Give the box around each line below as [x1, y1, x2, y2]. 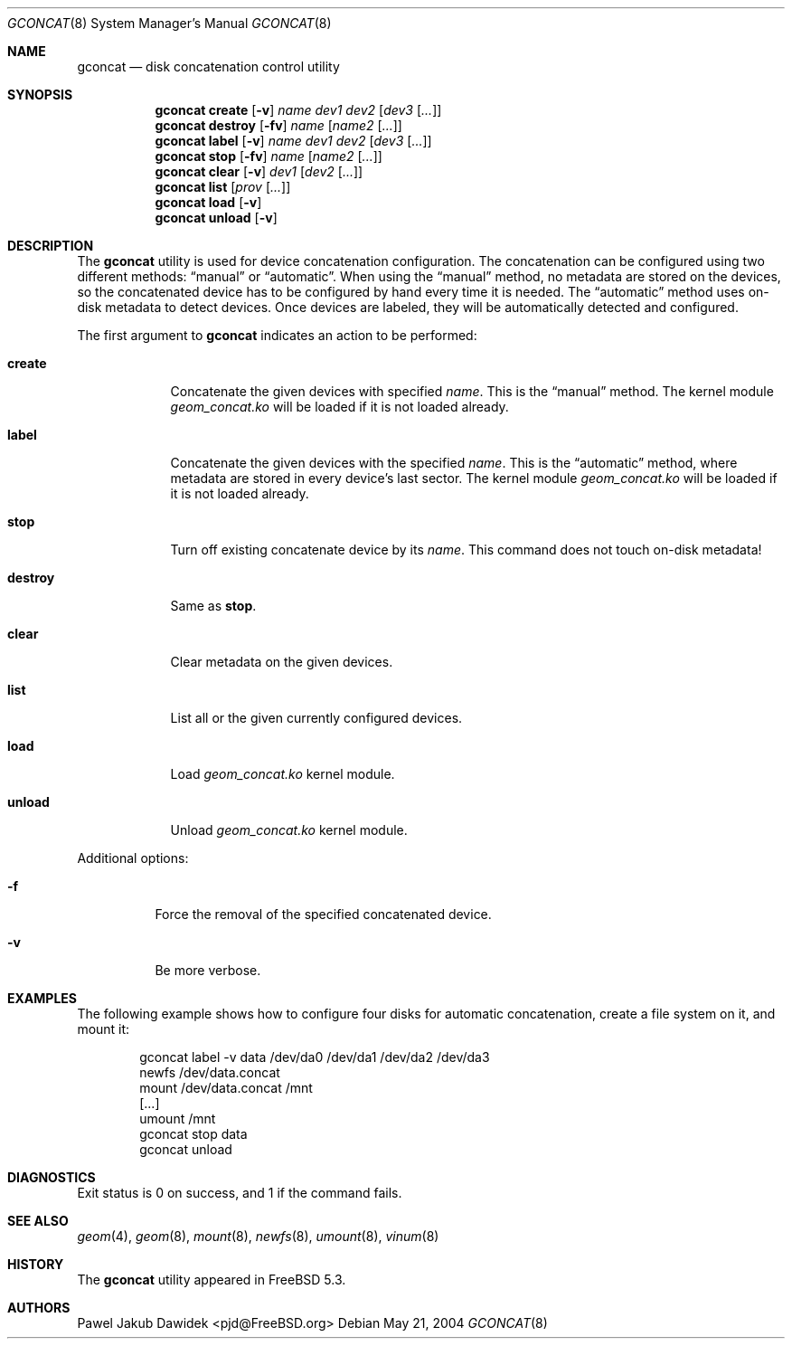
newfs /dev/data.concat [139, 1065, 280, 1080]
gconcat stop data [139, 1126, 248, 1142]
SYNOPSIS [7, 87, 73, 102]
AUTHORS [7, 1300, 71, 1315]
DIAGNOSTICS [7, 1170, 96, 1185]
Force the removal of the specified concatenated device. [155, 906, 492, 922]
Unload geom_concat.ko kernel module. [170, 822, 408, 838]
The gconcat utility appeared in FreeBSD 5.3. [77, 1272, 346, 1287]
